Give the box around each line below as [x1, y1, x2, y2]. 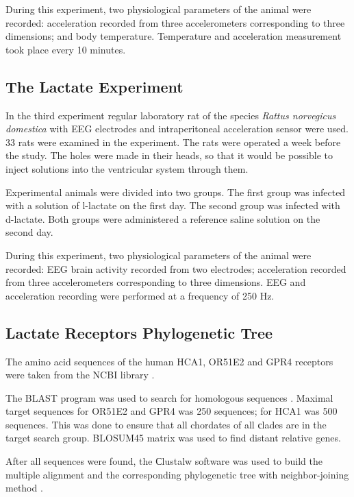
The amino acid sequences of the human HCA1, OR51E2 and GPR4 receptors [5, 354, 333, 368]
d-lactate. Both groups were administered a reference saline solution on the [5, 211, 320, 226]
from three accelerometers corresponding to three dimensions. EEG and [5, 275, 306, 289]
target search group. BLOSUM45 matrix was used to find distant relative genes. [5, 431, 341, 445]
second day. [5, 225, 53, 239]
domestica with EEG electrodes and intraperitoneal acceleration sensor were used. [5, 121, 349, 136]
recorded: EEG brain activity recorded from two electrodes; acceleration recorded [5, 261, 346, 276]
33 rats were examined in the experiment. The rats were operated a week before [5, 134, 341, 149]
